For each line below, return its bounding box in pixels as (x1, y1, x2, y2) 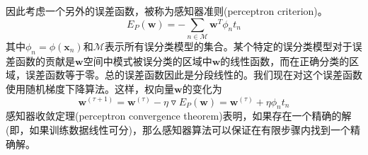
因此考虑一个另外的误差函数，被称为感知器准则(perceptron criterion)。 (6, 4, 328, 18)
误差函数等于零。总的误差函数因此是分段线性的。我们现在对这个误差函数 (25, 67, 362, 82)
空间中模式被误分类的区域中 (83, 53, 212, 68)
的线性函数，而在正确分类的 (220, 53, 350, 68)
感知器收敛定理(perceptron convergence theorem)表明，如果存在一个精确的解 (6, 108, 352, 123)
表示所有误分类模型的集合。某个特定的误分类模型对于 (104, 38, 352, 53)
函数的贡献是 (15, 53, 75, 68)
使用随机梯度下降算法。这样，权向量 (6, 81, 174, 96)
